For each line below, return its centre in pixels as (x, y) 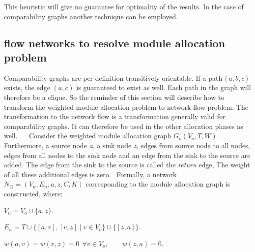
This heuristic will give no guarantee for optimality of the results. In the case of (124, 6)
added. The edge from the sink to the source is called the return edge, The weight (127, 165)
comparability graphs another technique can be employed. (91, 16)
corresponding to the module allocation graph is (158, 184)
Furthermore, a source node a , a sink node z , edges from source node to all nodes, (127, 145)
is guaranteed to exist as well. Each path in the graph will (164, 87)
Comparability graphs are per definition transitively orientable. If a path (113, 78)
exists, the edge (27, 87)
